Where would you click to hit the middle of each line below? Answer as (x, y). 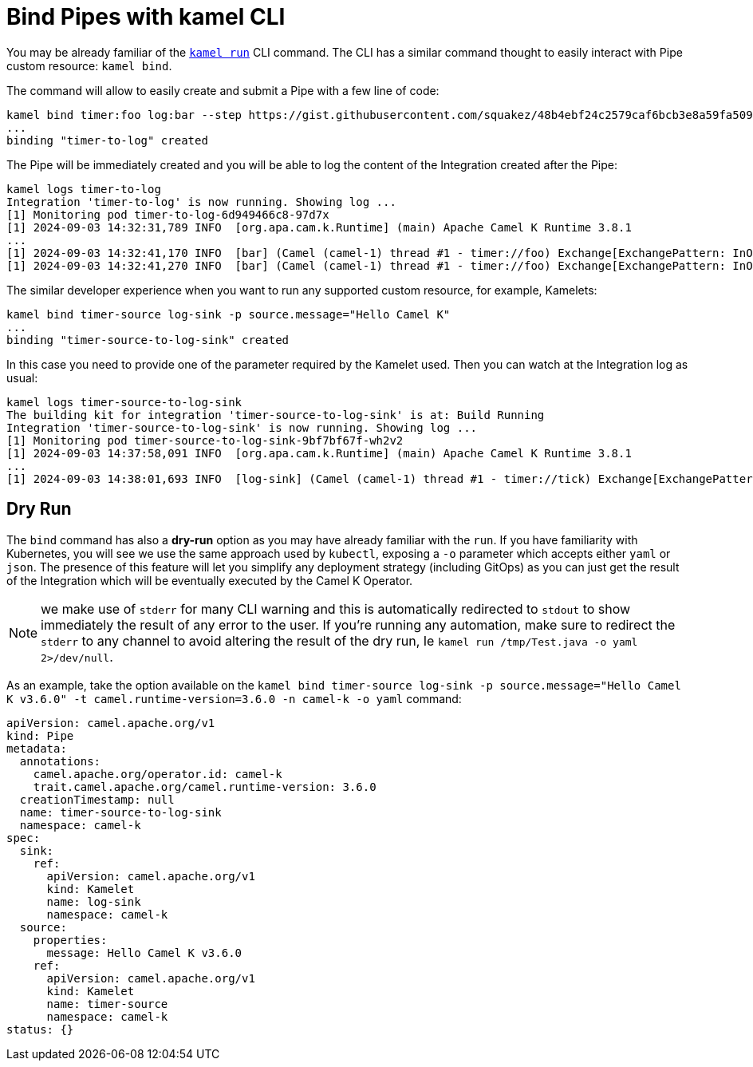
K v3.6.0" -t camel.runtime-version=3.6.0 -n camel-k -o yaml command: (234, 698)
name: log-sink (94, 901)
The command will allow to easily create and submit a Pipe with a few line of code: (223, 90)
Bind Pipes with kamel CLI (146, 17)
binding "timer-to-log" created (107, 140)
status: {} (40, 1029)
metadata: (37, 748)
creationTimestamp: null (97, 799)
